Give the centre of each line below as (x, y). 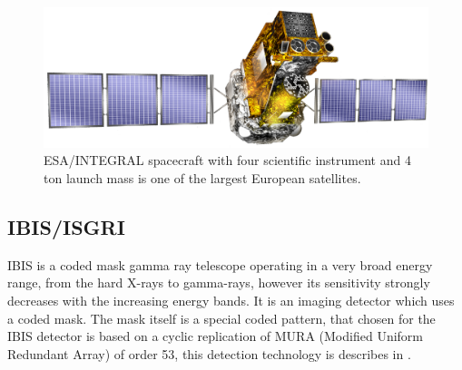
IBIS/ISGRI (66, 227)
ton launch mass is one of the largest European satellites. (202, 178)
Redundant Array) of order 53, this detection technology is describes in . (209, 353)
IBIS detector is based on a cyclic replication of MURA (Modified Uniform (215, 336)
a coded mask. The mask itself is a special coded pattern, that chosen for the (221, 318)
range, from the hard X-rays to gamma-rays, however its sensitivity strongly (219, 282)
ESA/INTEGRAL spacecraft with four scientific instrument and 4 (227, 160)
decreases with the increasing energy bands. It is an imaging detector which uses (231, 301)
